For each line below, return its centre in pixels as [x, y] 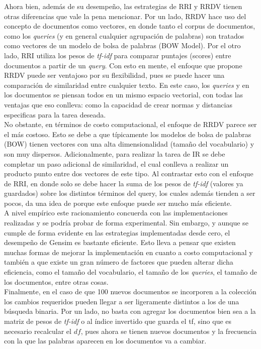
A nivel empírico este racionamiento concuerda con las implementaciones [116, 213]
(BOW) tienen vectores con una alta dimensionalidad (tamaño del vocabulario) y [129, 144]
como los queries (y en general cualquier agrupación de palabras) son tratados [124, 35]
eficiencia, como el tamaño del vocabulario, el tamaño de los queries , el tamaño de [130, 272]
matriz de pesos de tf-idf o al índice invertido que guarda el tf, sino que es [118, 321]
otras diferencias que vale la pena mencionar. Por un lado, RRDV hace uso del [125, 16]
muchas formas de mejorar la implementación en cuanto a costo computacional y [128, 252]
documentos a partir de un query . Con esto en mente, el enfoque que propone [123, 65]
